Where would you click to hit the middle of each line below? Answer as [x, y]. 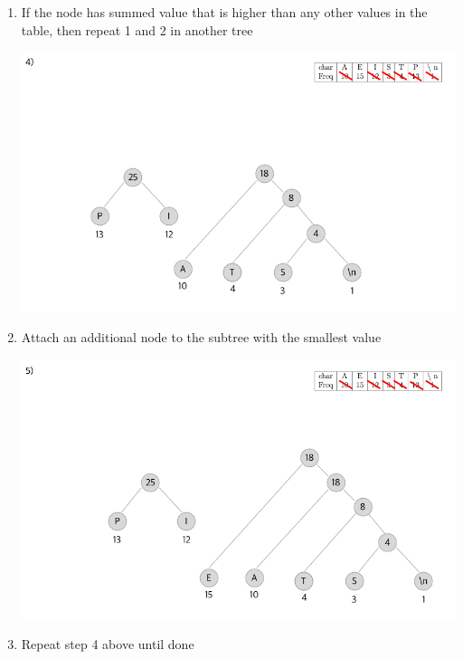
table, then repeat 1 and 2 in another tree [137, 29]
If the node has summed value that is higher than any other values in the [224, 12]
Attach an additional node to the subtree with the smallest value [201, 337]
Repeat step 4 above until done [108, 643]
